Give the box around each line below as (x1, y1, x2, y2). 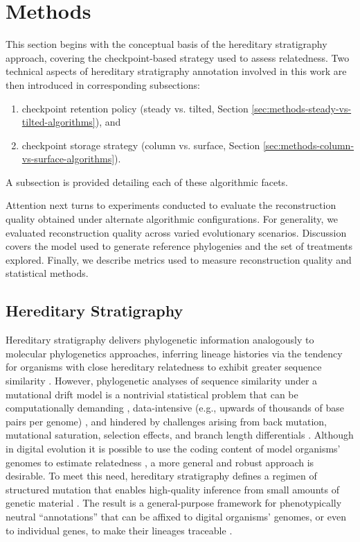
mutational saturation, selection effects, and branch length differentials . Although (6, 427, 354, 442)
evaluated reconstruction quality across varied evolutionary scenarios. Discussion (6, 225, 347, 239)
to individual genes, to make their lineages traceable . (6, 523, 233, 537)
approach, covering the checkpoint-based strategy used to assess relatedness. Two (6, 50, 350, 65)
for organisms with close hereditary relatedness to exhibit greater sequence (6, 359, 322, 374)
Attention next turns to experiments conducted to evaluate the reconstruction (6, 198, 336, 212)
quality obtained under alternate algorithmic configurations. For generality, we (6, 212, 339, 226)
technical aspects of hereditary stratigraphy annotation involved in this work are (6, 64, 347, 78)
